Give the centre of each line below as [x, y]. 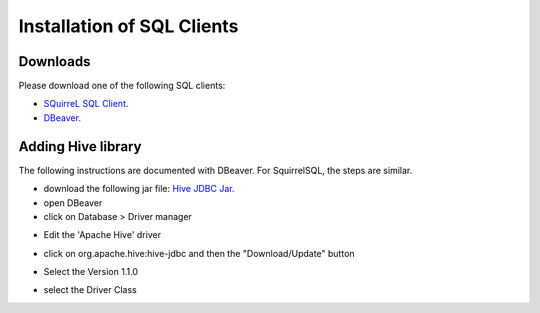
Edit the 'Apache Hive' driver [102, 235]
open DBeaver [73, 202]
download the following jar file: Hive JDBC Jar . [139, 189]
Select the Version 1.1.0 [91, 272]
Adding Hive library [80, 146]
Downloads [54, 61]
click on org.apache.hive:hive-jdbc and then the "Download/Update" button [199, 253]
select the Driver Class [90, 290]
